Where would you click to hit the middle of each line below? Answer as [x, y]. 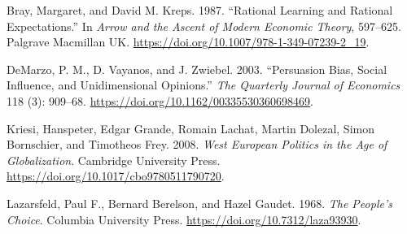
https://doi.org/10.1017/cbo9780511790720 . [116, 176]
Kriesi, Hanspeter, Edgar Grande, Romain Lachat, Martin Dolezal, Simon [190, 128]
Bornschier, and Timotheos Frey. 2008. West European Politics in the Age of [197, 144]
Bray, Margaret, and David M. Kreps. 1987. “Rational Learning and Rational [200, 10]
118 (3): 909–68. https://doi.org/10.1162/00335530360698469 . [160, 100]
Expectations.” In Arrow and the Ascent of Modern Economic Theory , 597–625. [204, 26]
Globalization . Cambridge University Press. [114, 160]
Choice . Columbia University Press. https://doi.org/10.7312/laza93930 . [184, 219]
